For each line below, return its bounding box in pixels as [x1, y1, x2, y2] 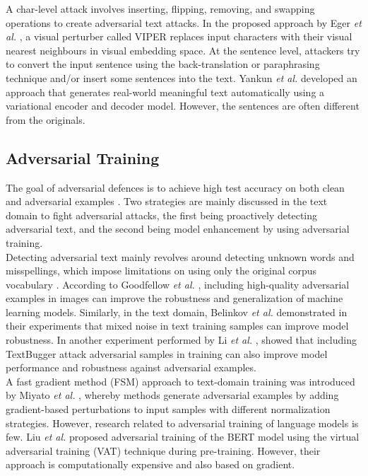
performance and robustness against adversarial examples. [6, 360, 256, 375]
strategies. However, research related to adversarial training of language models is [6, 415, 359, 430]
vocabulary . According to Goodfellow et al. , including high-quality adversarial [6, 277, 350, 291]
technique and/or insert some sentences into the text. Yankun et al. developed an [6, 70, 357, 85]
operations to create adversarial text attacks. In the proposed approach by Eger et [6, 15, 362, 30]
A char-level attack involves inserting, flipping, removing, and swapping [6, 1, 315, 16]
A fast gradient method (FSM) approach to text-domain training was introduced [6, 373, 355, 388]
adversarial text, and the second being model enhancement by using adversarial [6, 221, 350, 236]
